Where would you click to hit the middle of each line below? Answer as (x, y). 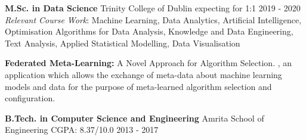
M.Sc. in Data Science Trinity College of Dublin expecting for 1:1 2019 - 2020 (153, 8)
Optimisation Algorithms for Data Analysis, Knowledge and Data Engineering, (149, 31)
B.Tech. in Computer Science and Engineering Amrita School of (135, 118)
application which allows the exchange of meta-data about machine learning (143, 74)
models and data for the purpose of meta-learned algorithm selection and (138, 86)
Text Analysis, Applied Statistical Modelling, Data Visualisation (123, 43)
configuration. (30, 98)
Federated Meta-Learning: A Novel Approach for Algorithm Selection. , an (149, 63)
